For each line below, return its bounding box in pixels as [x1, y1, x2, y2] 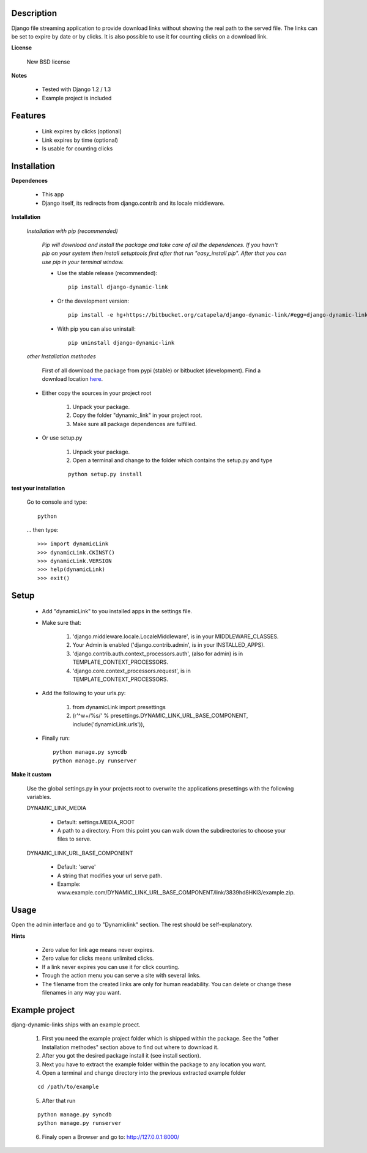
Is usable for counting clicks [42, 145, 113, 152]
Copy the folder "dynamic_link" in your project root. [72, 411, 202, 419]
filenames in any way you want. [42, 989, 122, 996]
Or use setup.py [42, 434, 83, 441]
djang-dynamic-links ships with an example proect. [11, 1021, 141, 1028]
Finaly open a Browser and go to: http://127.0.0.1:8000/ [42, 1133, 180, 1140]
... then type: [26, 526, 59, 533]
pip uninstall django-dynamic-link [68, 339, 175, 347]
